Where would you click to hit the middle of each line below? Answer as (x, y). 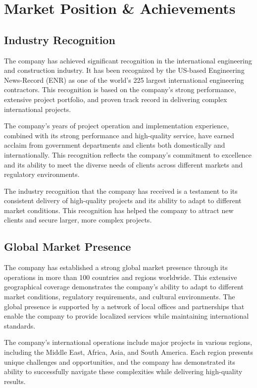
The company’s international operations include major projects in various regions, (128, 342)
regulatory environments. (42, 174)
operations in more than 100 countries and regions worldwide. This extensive (121, 277)
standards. (20, 325)
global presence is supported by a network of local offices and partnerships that (124, 306)
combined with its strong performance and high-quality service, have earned (119, 135)
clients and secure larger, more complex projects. (78, 220)
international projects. (38, 109)
